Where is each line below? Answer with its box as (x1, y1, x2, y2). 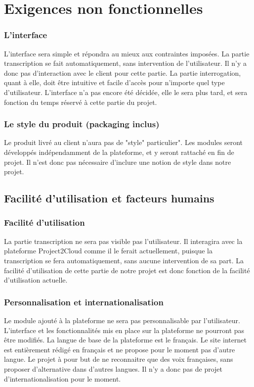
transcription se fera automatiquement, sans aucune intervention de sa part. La (4, 255, 244, 265)
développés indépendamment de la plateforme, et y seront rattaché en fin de (4, 146, 234, 157)
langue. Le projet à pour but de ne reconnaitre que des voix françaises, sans (4, 354, 233, 364)
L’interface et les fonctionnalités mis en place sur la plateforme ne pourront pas (4, 325, 245, 335)
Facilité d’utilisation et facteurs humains (4, 191, 214, 206)
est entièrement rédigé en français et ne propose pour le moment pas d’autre (4, 344, 235, 354)
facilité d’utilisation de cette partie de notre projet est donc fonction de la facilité (4, 265, 250, 275)
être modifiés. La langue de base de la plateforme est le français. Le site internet (4, 335, 247, 345)
